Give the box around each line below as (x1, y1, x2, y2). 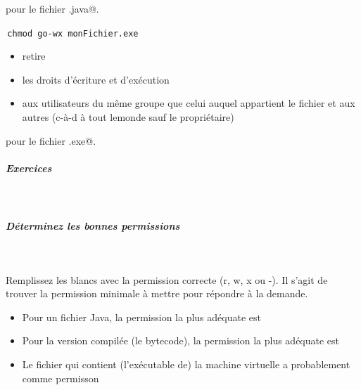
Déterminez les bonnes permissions (6, 218, 180, 233)
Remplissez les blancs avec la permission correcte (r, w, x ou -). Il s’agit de (6, 272, 328, 287)
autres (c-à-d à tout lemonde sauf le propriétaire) (22, 110, 234, 124)
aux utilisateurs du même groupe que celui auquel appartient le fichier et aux (22, 96, 355, 110)
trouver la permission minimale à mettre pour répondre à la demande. (6, 286, 308, 301)
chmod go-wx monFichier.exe (7, 28, 139, 39)
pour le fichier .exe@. (6, 133, 96, 148)
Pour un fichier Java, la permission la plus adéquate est (22, 309, 261, 324)
